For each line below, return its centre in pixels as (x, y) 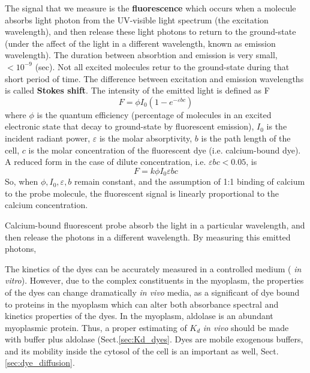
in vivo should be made (246, 327)
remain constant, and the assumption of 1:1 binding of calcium (190, 181)
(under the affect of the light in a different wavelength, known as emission (140, 43)
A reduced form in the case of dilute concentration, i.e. (106, 162)
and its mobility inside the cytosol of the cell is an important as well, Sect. (142, 351)
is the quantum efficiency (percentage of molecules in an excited (154, 114)
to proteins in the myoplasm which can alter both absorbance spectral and (142, 304)
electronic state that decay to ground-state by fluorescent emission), (130, 126)
